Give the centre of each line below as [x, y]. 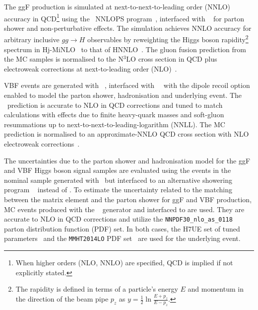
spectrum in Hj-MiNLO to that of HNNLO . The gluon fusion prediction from [125, 49]
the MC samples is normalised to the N [64, 59]
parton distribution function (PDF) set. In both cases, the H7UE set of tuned [122, 228]
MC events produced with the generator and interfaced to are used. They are [124, 209]
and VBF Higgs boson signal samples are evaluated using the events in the [118, 170]
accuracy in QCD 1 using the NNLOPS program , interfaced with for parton [124, 17]
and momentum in [216, 289]
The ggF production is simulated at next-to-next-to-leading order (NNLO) [117, 6]
